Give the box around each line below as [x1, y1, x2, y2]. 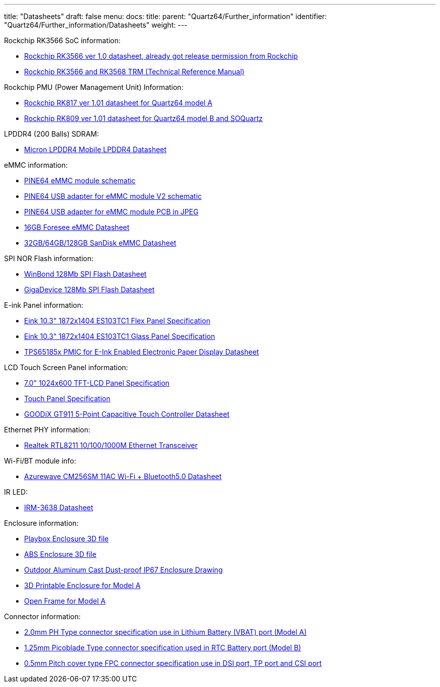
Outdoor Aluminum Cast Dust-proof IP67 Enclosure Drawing [24, 565, 223, 574]
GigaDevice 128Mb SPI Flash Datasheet [24, 285, 155, 294]
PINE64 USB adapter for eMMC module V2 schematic [24, 192, 202, 200]
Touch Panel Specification [24, 394, 111, 403]
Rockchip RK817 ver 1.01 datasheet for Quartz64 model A [24, 98, 212, 107]
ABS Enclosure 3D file [24, 550, 96, 558]
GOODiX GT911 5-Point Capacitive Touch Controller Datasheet [24, 410, 230, 418]
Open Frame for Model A [24, 597, 106, 605]
